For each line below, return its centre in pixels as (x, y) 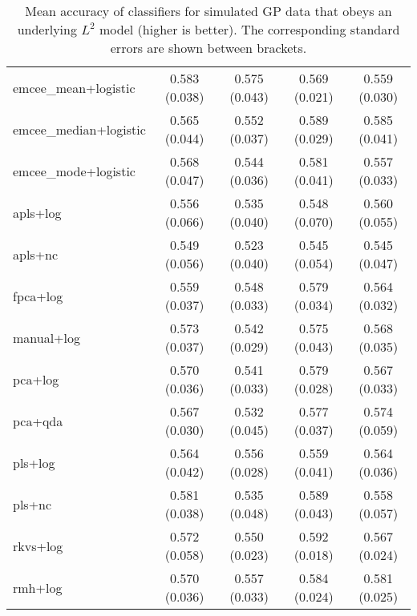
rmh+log (38, 587)
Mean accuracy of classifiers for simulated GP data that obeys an (208, 11)
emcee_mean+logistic (74, 87)
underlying (47, 29)
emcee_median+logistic (79, 129)
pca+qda (38, 421)
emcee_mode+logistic (74, 171)
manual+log (47, 337)
